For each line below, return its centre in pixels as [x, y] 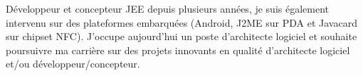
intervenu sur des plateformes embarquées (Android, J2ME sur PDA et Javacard [181, 22]
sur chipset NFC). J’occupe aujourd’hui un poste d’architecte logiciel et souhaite [181, 36]
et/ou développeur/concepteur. [73, 64]
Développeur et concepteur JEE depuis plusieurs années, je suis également [168, 8]
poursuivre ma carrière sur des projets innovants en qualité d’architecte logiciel [178, 50]
